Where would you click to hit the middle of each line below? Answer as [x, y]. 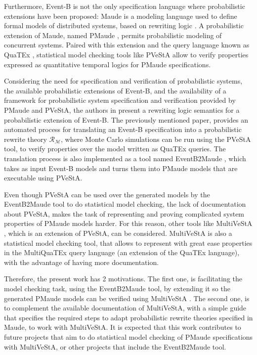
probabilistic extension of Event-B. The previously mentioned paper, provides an [126, 119]
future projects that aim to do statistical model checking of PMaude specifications [128, 337]
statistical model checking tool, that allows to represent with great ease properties [128, 243]
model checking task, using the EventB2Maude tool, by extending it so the [117, 288]
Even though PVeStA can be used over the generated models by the [107, 194]
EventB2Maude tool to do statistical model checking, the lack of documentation [125, 204]
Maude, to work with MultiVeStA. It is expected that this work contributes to [123, 327]
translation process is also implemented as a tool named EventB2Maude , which [125, 158]
